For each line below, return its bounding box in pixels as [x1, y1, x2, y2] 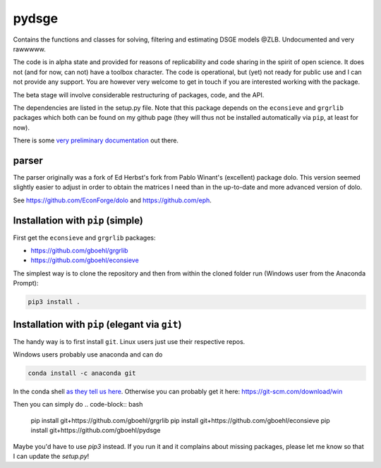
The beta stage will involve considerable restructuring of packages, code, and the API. [13, 90, 265, 99]
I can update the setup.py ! [13, 452, 90, 461]
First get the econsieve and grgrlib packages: [13, 233, 156, 242]
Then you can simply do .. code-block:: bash [13, 400, 143, 409]
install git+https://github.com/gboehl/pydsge [30, 426, 161, 435]
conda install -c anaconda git [28, 369, 137, 377]
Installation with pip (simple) [13, 214, 144, 226]
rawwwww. [13, 44, 46, 53]
